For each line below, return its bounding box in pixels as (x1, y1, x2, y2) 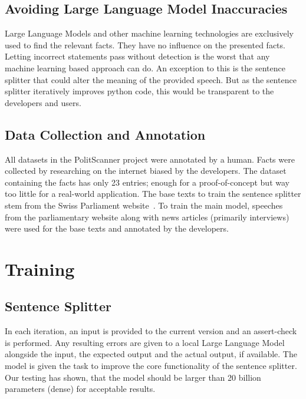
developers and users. (5, 96, 81, 108)
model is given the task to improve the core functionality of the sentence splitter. (5, 360, 297, 372)
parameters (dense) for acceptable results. (5, 382, 156, 395)
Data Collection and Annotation (5, 125, 206, 143)
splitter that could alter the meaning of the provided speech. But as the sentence (5, 73, 297, 85)
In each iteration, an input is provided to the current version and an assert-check (5, 325, 297, 337)
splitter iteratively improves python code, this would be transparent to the (5, 85, 274, 97)
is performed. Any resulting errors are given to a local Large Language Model (5, 336, 285, 348)
